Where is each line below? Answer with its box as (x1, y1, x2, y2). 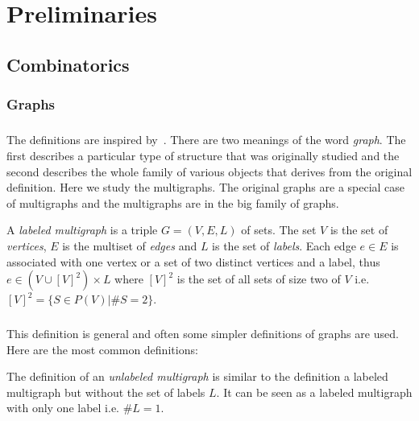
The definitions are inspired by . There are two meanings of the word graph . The (6, 131, 406, 148)
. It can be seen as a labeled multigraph (216, 383, 413, 400)
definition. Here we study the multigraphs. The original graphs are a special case (6, 179, 405, 196)
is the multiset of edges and (62, 237, 197, 254)
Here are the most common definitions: (6, 341, 198, 357)
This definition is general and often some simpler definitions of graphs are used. (6, 325, 399, 342)
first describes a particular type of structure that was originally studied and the (6, 147, 400, 163)
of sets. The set (241, 221, 317, 238)
